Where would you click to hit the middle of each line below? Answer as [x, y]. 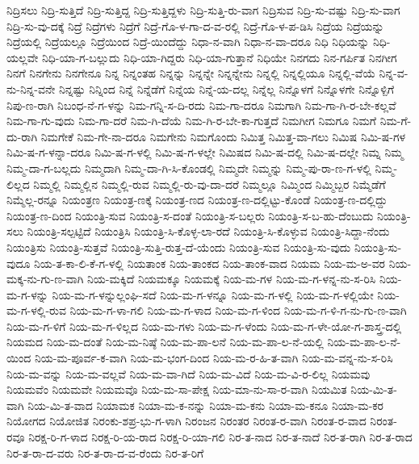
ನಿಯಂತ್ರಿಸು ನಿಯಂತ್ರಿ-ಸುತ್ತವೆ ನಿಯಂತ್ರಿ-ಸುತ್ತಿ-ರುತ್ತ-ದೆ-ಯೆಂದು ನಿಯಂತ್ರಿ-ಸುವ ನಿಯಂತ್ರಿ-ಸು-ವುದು [179, 247]
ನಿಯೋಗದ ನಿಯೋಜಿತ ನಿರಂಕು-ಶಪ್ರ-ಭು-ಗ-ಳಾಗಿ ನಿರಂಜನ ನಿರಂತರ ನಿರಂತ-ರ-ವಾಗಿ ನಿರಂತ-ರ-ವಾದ [186, 421]
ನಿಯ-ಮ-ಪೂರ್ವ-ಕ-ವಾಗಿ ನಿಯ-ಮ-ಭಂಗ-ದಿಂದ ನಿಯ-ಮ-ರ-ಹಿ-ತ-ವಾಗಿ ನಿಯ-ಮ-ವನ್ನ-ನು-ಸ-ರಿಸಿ [214, 358]
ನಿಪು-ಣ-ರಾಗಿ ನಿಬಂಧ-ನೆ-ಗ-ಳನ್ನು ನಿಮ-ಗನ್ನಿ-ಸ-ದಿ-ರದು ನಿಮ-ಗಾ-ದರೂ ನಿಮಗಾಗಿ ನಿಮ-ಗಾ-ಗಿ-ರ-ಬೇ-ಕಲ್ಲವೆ [201, 105]
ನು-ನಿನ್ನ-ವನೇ [31, 88]
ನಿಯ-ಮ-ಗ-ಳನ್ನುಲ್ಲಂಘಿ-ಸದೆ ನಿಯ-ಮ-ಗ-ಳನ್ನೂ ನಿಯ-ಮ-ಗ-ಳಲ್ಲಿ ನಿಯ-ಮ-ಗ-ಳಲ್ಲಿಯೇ [213, 294]
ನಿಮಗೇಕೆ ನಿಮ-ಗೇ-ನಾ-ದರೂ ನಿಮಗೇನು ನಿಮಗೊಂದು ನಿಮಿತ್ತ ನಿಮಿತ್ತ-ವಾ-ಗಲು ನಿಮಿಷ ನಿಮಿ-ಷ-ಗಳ [223, 136]
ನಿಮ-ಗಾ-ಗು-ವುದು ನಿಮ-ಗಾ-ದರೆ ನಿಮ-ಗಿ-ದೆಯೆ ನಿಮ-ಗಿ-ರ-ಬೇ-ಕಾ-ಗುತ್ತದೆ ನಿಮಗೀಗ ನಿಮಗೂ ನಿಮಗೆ [191, 121]
